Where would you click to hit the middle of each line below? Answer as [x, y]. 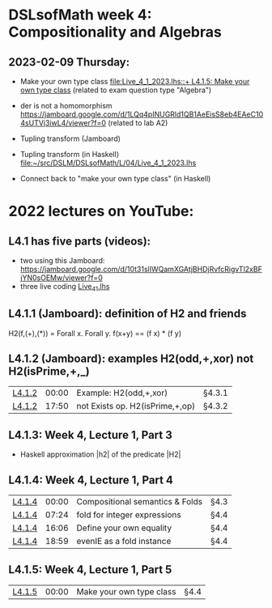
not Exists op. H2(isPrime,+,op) [136, 406]
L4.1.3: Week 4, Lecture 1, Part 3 [90, 435]
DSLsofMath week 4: [80, 15]
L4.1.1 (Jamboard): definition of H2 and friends [127, 314]
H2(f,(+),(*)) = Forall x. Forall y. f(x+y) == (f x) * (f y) [95, 333]
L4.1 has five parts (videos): [80, 241]
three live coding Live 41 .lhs [65, 287]
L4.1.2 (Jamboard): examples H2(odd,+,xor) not [131, 359]
